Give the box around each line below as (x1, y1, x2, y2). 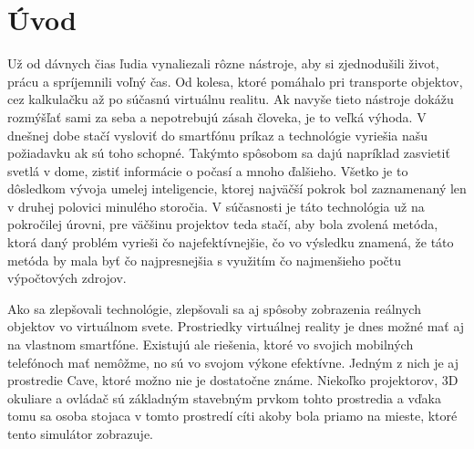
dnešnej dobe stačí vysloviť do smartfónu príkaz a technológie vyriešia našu (7, 125, 428, 144)
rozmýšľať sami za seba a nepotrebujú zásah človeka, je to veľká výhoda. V (7, 107, 427, 126)
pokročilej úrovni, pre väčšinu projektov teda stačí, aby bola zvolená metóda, (7, 214, 438, 234)
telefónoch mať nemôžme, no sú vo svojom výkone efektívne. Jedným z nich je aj (7, 352, 459, 371)
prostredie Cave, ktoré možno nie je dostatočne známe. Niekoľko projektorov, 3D (7, 371, 459, 390)
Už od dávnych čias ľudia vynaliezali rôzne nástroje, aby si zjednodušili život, (7, 54, 439, 73)
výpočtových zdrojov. (7, 268, 127, 287)
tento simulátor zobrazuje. (7, 424, 153, 443)
